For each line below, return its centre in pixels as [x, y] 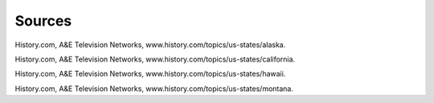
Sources [43, 21]
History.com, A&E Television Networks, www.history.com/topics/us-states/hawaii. [150, 74]
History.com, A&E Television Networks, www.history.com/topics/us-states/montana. [154, 89]
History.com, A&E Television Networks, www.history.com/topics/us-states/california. [155, 59]
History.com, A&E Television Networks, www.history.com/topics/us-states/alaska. [150, 45]
